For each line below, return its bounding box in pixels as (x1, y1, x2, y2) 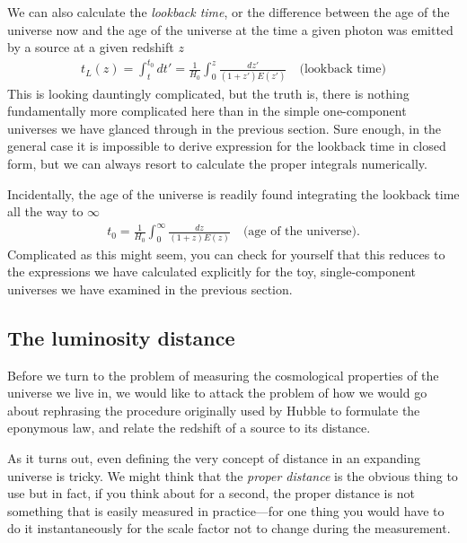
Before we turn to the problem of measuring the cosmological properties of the (7, 365, 439, 384)
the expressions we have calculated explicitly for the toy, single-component (7, 262, 416, 281)
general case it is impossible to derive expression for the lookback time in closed (7, 136, 446, 155)
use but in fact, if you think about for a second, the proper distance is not (7, 484, 415, 503)
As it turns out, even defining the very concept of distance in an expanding (7, 448, 420, 467)
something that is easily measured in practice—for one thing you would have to (7, 501, 445, 520)
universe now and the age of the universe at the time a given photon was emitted (7, 20, 454, 39)
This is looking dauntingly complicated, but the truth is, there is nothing (7, 83, 410, 102)
